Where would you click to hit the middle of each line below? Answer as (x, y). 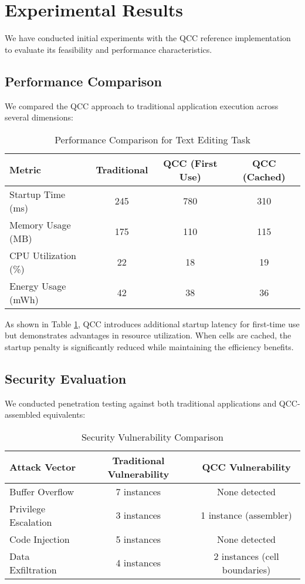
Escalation (31, 522)
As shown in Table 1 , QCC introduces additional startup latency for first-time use (152, 323)
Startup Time (38, 194)
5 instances (138, 539)
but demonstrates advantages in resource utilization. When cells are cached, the (148, 335)
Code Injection (40, 539)
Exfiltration (33, 569)
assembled (23, 414)
